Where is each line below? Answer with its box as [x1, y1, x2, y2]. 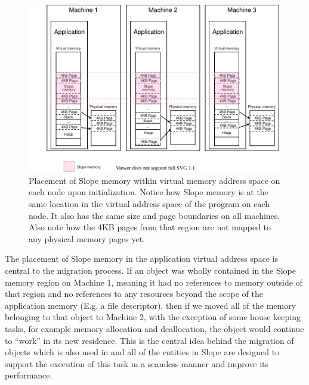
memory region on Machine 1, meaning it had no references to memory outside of [5, 276, 302, 288]
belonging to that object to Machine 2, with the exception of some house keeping [5, 311, 301, 323]
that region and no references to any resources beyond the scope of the [5, 287, 263, 300]
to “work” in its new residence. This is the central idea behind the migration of [5, 334, 294, 346]
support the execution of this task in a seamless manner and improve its [5, 357, 269, 370]
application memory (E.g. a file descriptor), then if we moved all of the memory [5, 299, 296, 311]
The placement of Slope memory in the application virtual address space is [5, 252, 279, 265]
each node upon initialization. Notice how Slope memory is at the [29, 186, 268, 198]
